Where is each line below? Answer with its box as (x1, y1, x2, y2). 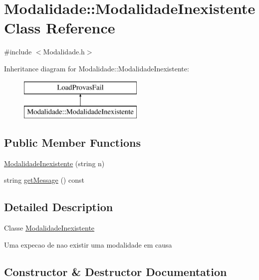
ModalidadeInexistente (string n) (4, 158, 105, 168)
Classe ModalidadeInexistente (4, 223, 95, 233)
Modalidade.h (43, 46, 85, 57)
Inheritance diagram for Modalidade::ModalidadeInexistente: (4, 63, 189, 73)
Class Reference (4, 17, 115, 38)
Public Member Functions (4, 135, 141, 150)
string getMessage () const (4, 175, 84, 185)
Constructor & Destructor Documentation (4, 264, 227, 279)
